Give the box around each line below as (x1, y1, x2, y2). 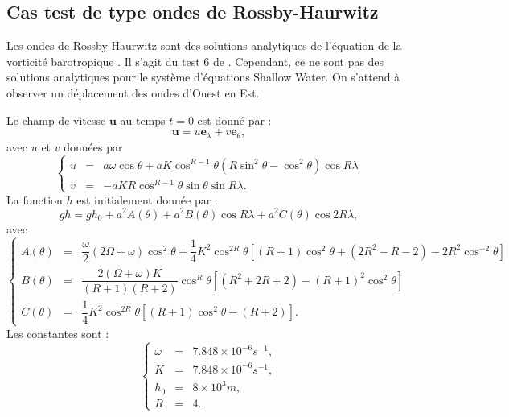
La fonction (6, 191, 63, 208)
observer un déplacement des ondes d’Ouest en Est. (6, 84, 260, 101)
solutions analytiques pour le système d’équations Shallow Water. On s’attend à (6, 68, 400, 85)
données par (64, 138, 123, 155)
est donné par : (197, 111, 272, 128)
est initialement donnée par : (76, 191, 218, 208)
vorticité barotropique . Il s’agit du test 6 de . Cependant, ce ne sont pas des (6, 52, 384, 69)
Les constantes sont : (6, 324, 109, 341)
